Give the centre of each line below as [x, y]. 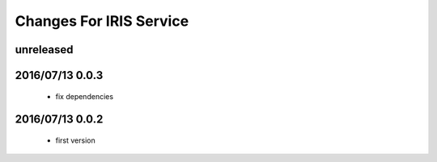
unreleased [44, 50]
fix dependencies [84, 96]
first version [76, 140]
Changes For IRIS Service [102, 21]
